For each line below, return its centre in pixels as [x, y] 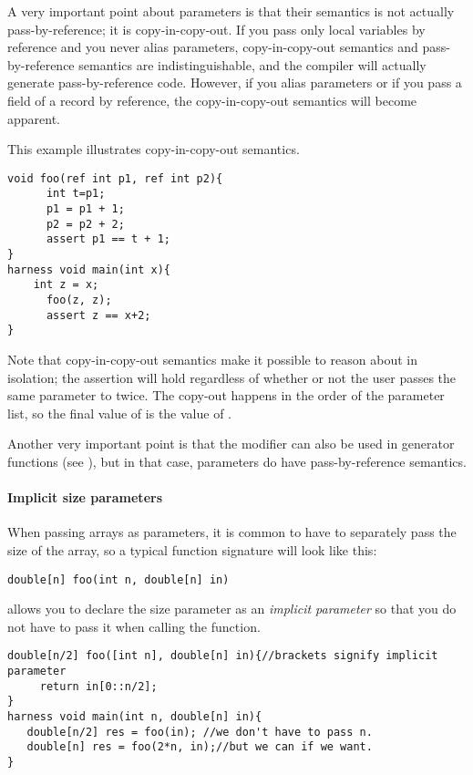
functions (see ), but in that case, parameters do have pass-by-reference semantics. [237, 461]
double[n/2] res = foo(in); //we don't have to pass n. [200, 732]
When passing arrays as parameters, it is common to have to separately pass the [232, 532]
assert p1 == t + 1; [108, 239]
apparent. [34, 118]
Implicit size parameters [85, 497]
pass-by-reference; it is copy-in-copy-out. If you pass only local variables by [216, 29]
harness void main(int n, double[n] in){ [135, 716]
